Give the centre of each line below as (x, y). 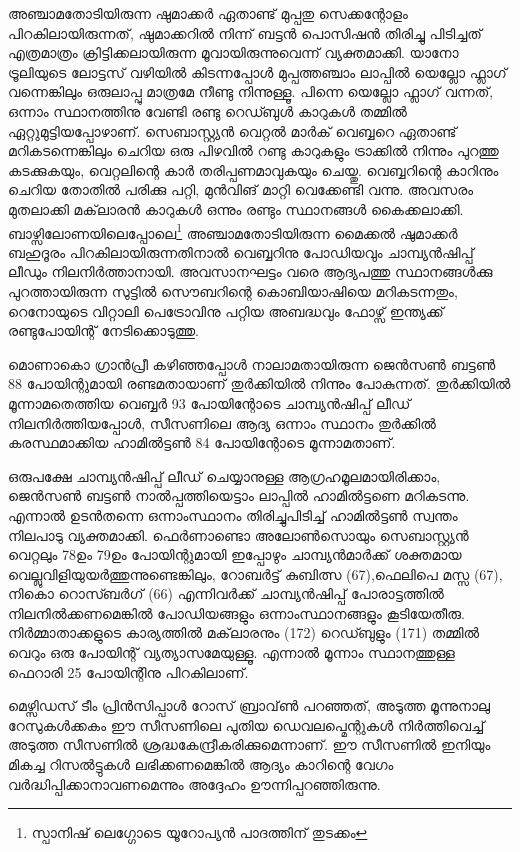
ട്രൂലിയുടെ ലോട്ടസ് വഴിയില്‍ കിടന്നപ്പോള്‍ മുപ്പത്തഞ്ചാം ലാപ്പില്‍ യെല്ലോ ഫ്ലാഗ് (257, 71)
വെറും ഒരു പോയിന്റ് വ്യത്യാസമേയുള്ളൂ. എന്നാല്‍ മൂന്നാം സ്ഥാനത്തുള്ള (231, 652)
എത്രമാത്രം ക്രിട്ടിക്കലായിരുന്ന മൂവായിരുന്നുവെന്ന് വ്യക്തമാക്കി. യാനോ (233, 52)
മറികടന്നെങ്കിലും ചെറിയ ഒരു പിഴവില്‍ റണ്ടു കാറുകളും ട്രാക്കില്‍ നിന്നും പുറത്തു (253, 150)
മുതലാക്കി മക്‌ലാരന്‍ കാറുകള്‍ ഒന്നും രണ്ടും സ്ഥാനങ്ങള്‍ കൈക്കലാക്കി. (236, 208)
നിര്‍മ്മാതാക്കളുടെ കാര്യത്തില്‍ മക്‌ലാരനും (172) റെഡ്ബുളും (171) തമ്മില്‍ (244, 632)
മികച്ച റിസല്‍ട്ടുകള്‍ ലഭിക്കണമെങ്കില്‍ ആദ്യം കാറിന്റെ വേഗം (201, 764)
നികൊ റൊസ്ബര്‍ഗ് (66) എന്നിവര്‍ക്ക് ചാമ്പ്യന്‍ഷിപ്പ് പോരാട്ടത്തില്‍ (226, 593)
